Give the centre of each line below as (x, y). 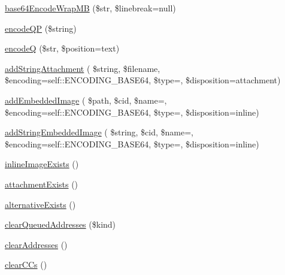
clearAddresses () (36, 244)
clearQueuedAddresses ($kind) (60, 224)
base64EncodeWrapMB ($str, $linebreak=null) (90, 8)
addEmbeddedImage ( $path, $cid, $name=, (86, 100)
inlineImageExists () (42, 164)
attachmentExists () (42, 184)
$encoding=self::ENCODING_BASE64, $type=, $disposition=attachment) (143, 80)
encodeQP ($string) (41, 28)
